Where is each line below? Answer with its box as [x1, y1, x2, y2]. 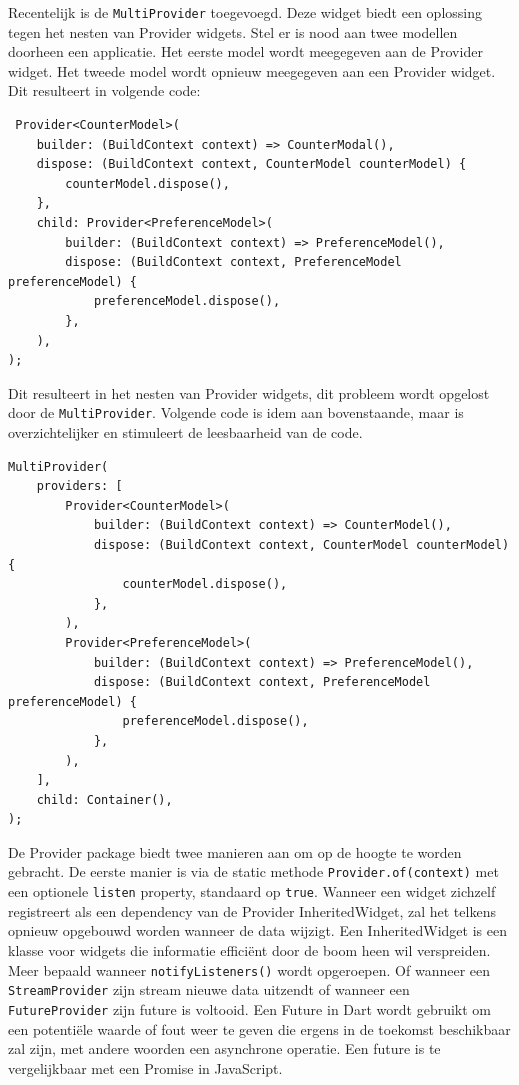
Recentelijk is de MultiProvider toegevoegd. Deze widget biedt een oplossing [8, 2, 482, 22]
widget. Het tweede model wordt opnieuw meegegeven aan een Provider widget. [8, 60, 496, 81]
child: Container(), [36, 792, 173, 807]
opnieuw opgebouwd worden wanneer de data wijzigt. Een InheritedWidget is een [8, 920, 507, 941]
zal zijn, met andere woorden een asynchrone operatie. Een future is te [8, 1038, 441, 1059]
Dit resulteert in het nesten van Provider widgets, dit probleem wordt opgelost [8, 382, 490, 403]
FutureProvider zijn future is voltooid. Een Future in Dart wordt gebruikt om [8, 998, 492, 1019]
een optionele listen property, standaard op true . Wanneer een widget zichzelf [8, 881, 496, 902]
